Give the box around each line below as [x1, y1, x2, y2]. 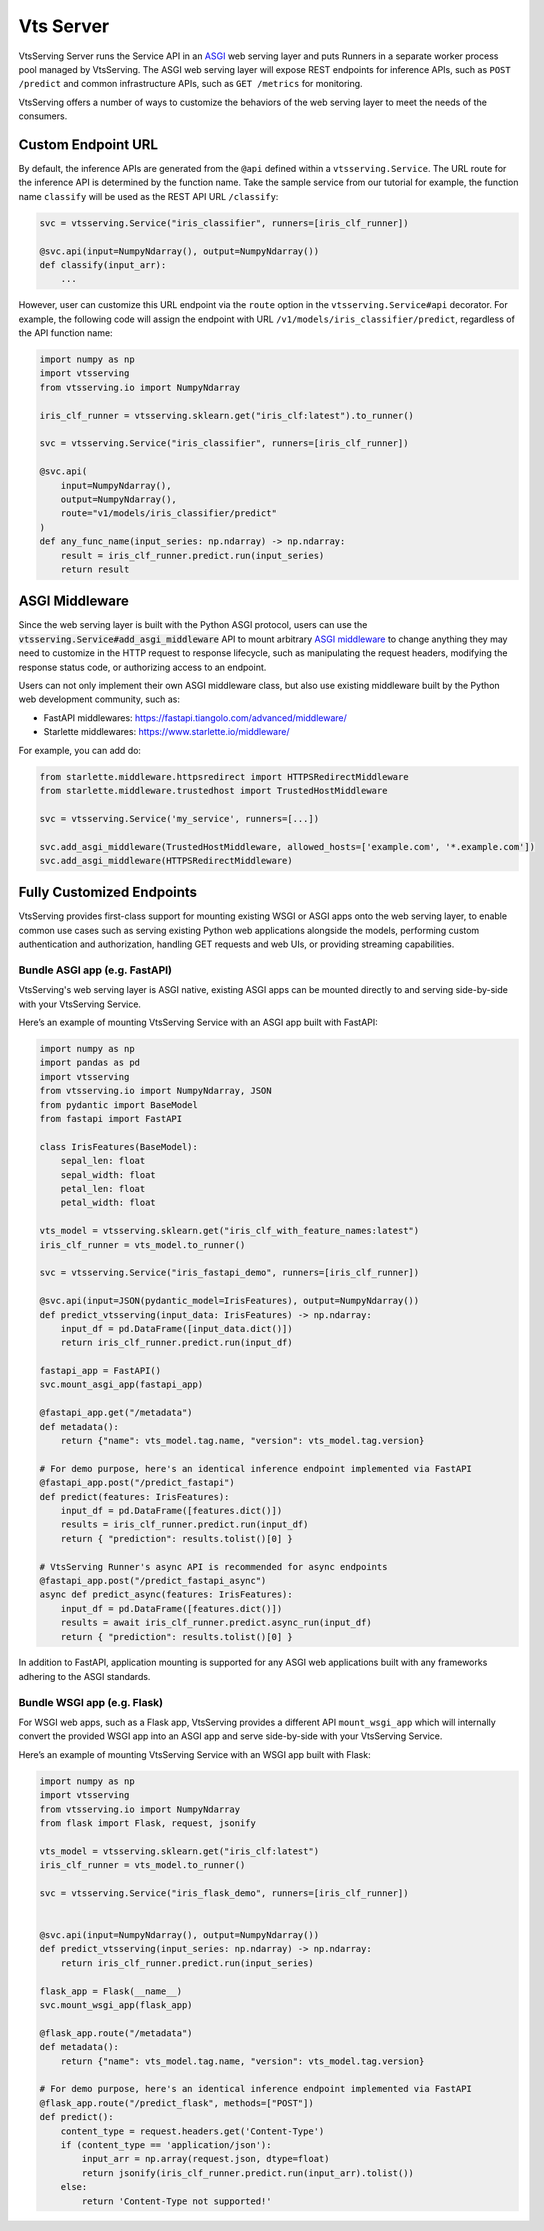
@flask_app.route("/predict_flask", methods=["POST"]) [39, 2097, 314, 2109]
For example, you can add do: [18, 744, 142, 756]
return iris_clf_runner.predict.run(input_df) [60, 1337, 294, 1349]
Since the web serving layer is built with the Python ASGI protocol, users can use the [18, 619, 368, 631]
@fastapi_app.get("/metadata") [39, 1407, 194, 1419]
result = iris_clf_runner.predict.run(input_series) [60, 550, 325, 561]
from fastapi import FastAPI [39, 1113, 183, 1125]
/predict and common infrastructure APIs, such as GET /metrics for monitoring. [18, 78, 364, 90]
